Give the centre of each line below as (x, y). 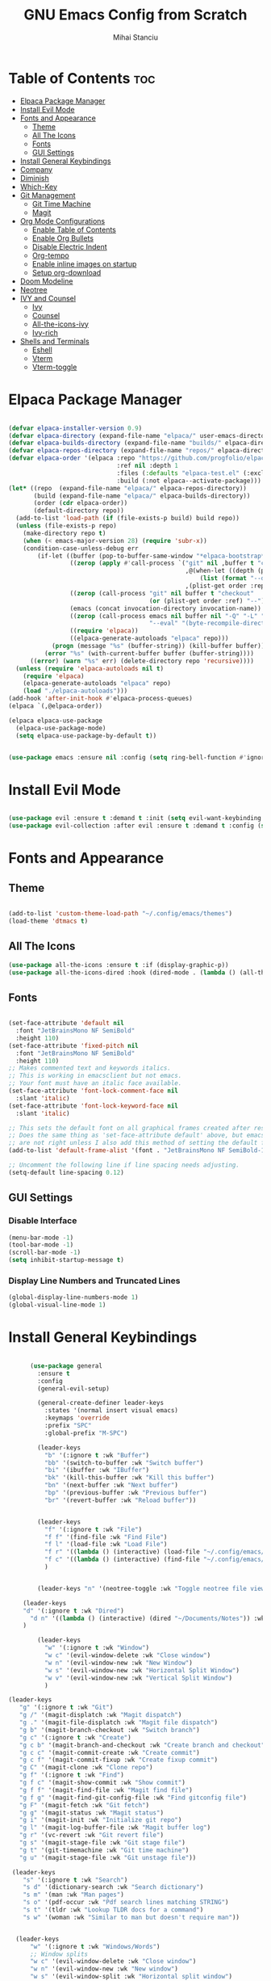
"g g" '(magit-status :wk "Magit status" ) (91, 1813)
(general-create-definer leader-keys (100, 1403)
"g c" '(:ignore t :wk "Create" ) (75, 1737)
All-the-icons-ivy (60, 324)
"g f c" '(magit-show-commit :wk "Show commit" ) (102, 1783)
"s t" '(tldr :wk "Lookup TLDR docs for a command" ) (113, 1910)
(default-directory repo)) (79, 511)
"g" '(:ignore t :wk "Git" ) (66, 1708)
